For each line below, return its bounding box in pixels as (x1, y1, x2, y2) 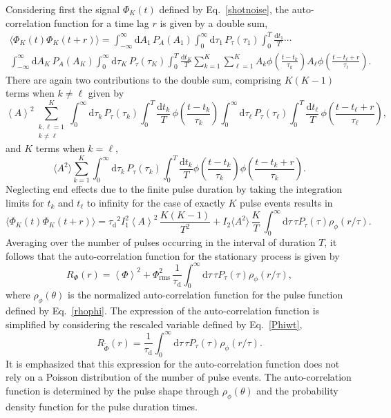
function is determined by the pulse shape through (6, 383, 220, 397)
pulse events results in (240, 196, 333, 210)
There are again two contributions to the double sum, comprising (6, 72, 281, 86)
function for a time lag (54, 15, 149, 30)
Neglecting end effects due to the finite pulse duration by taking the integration (6, 182, 343, 196)
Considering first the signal (6, 2, 120, 16)
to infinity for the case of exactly (86, 196, 225, 210)
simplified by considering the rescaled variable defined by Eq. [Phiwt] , (6, 316, 303, 331)
